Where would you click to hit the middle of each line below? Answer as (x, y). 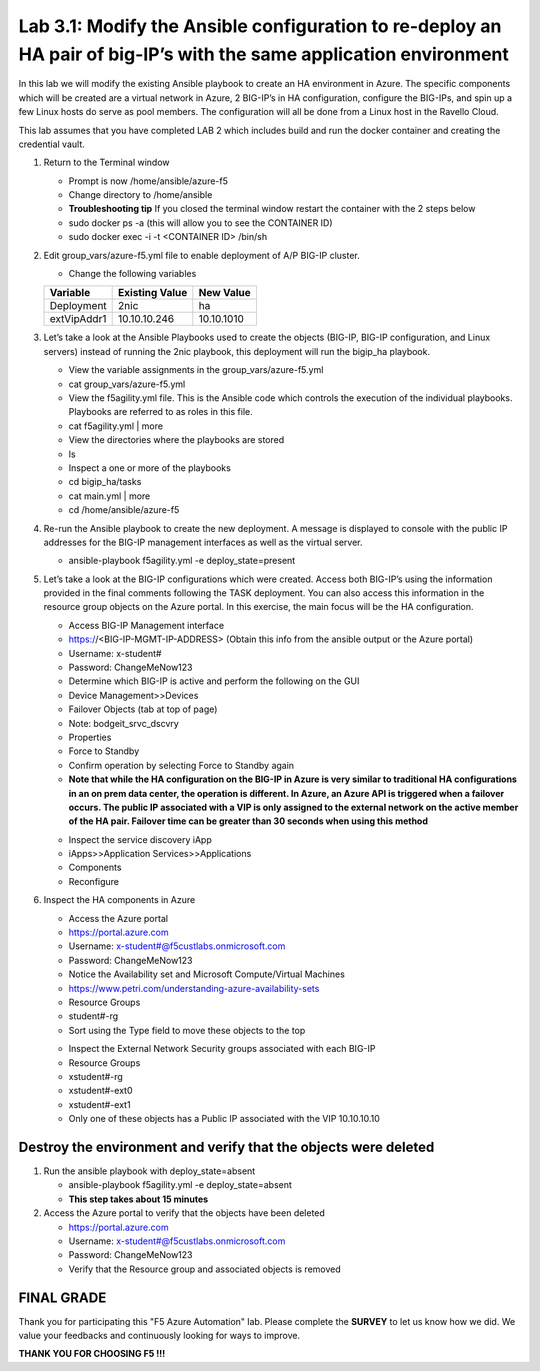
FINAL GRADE (62, 1297)
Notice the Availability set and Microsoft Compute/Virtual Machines (206, 974)
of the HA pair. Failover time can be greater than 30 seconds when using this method (248, 821)
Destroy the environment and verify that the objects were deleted (226, 1146)
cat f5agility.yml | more (116, 426)
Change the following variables (132, 274)
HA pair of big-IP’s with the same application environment (264, 54)
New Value (225, 293)
